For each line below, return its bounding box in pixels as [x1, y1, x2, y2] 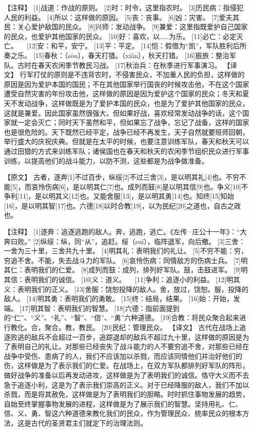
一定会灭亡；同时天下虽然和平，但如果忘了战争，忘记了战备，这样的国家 [17, 117, 249, 127]
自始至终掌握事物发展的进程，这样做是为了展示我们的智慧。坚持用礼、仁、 [4, 398, 242, 409]
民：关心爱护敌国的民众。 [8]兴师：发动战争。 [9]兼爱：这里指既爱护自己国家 [4, 21, 248, 32]
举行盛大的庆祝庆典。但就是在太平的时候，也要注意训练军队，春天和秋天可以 [4, 136, 249, 146]
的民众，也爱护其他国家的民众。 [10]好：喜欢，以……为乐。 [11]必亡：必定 [4, 31, 236, 41]
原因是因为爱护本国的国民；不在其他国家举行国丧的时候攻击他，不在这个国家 [4, 79, 249, 89]
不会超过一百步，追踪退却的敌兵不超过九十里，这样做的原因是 [44, 331, 242, 342]
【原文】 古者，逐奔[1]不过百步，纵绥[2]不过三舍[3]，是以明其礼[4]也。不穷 [4, 172, 239, 182]
